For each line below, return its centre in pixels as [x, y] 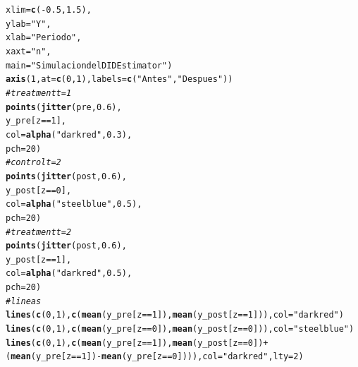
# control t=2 [33, 163]
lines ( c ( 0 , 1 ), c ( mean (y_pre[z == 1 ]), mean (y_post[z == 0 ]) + [137, 343]
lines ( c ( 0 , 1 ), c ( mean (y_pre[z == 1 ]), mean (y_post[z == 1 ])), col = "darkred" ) [175, 315]
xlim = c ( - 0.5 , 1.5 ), [49, 10]
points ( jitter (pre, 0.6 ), [64, 107]
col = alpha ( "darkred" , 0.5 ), [69, 273]
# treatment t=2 [39, 232]
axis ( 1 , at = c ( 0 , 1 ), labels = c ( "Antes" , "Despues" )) [119, 79]
